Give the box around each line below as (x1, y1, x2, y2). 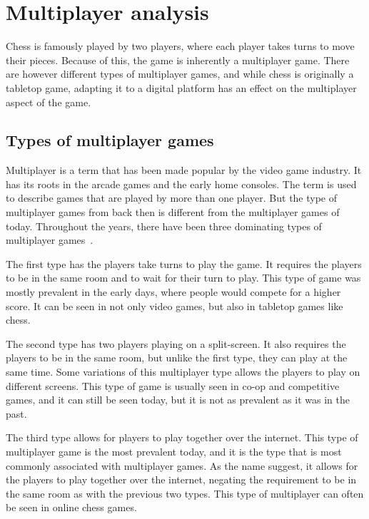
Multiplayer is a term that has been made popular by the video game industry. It (6, 163, 362, 178)
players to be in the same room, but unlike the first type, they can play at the (6, 350, 348, 365)
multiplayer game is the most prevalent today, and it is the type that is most (6, 443, 342, 458)
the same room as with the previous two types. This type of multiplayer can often (6, 485, 364, 500)
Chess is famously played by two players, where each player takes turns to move (6, 38, 355, 53)
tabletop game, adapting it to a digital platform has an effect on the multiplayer (6, 80, 357, 95)
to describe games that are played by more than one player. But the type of (6, 190, 338, 205)
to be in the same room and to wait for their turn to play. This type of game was (6, 270, 361, 285)
